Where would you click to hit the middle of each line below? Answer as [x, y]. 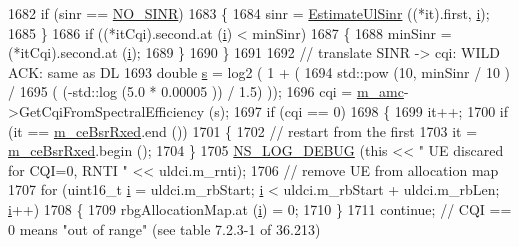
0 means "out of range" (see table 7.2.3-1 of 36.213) [164, 228]
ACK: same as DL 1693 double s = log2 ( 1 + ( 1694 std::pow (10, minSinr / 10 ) [259, 71]
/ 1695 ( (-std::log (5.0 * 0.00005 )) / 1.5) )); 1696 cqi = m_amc [206, 91]
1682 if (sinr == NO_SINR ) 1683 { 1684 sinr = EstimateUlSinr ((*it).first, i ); [249, 13]
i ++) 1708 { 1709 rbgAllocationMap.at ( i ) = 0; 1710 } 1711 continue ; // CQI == [260, 208]
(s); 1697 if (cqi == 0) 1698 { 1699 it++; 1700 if [358, 110]
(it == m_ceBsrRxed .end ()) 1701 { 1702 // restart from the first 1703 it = [243, 130]
